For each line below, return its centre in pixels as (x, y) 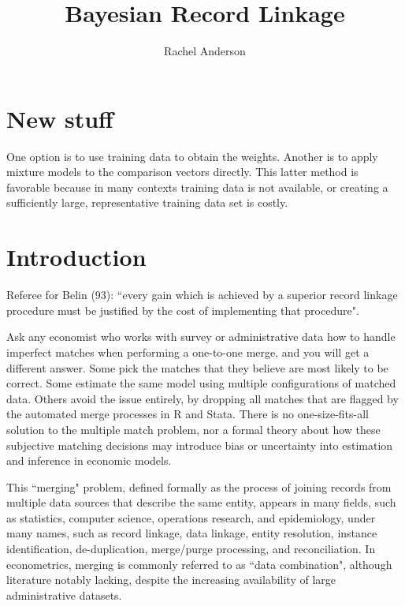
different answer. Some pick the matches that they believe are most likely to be (197, 367)
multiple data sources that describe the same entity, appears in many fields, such (201, 502)
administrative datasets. (64, 595)
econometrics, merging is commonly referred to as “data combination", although (199, 564)
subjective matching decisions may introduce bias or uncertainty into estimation (200, 445)
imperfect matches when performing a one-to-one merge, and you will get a (188, 352)
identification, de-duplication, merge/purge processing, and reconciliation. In (191, 549)
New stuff (60, 118)
